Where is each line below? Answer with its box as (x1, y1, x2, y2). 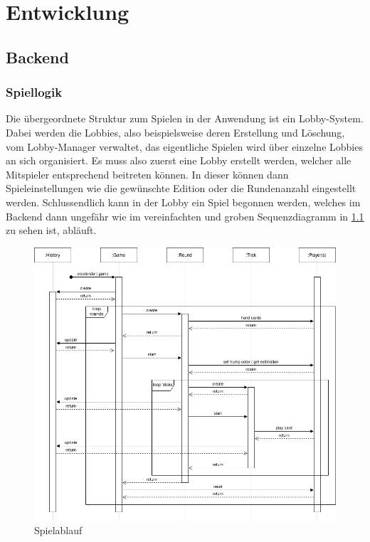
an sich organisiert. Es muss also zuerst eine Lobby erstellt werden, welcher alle (6, 153, 351, 168)
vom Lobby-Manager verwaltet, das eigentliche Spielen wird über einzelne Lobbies (6, 139, 363, 154)
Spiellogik (6, 83, 63, 101)
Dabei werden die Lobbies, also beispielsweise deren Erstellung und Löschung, (6, 124, 345, 139)
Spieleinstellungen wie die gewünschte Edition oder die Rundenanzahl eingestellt (6, 181, 356, 196)
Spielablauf (34, 522, 83, 537)
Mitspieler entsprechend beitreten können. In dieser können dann (6, 166, 289, 181)
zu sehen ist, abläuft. (6, 223, 97, 238)
